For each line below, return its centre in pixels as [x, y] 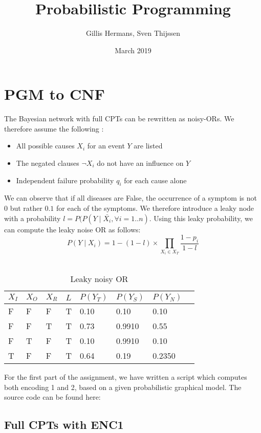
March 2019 [133, 50]
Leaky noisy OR [99, 279]
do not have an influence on [140, 163]
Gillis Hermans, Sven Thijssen [133, 33]
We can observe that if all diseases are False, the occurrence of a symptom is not [130, 198]
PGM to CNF [55, 94]
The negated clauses [48, 163]
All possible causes [45, 146]
